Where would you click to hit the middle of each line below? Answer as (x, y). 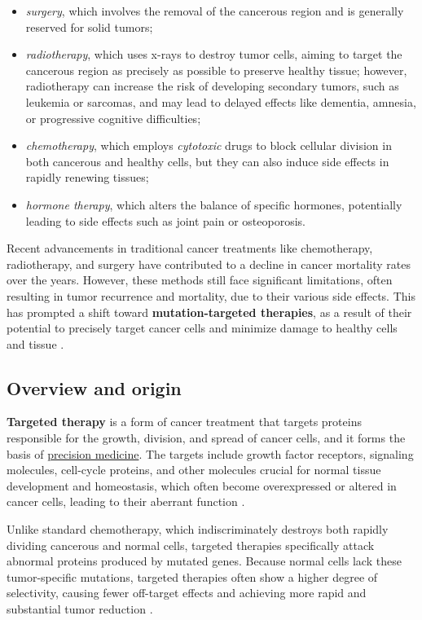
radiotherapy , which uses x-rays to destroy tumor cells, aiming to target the (214, 54)
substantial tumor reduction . (80, 609)
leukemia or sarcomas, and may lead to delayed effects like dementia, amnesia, (221, 101)
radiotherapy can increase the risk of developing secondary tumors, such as (212, 86)
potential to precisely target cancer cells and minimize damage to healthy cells (202, 328)
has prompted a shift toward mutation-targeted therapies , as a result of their (209, 312)
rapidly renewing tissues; (87, 177)
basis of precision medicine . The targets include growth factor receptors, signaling (210, 453)
